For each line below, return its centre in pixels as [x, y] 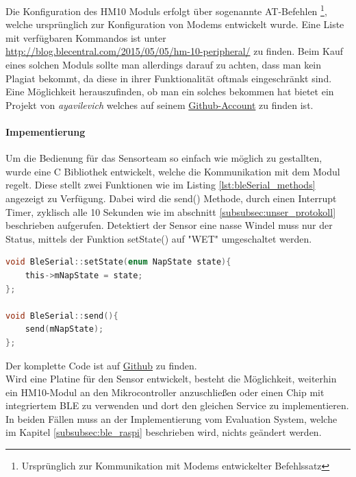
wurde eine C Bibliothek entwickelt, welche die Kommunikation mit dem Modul [173, 171]
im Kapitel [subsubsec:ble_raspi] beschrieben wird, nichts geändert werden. [164, 432]
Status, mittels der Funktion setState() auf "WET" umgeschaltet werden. [159, 238]
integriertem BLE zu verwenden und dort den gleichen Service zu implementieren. [177, 405]
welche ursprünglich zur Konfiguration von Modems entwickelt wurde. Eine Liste [175, 24]
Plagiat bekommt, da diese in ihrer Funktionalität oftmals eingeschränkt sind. [169, 78]
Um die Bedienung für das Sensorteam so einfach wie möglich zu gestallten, [164, 158]
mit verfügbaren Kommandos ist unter [86, 37]
